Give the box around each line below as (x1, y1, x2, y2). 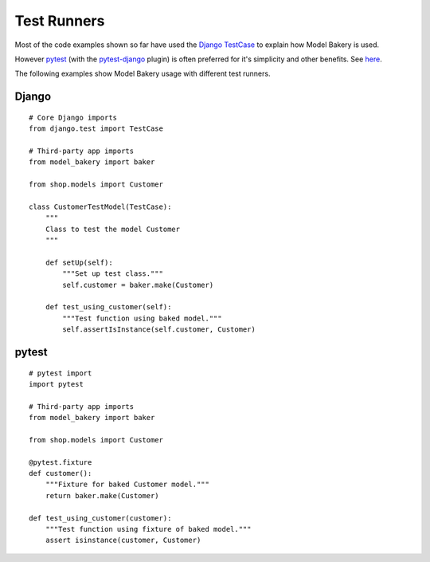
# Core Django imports (29, 112, 118, 122)
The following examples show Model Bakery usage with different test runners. (14, 69, 271, 79)
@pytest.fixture (29, 458, 92, 466)
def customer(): (29, 469, 92, 478)
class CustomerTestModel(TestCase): (29, 202, 172, 211)
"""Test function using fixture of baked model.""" (45, 525, 252, 534)
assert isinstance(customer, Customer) (45, 536, 201, 545)
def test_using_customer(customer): (29, 513, 172, 522)
